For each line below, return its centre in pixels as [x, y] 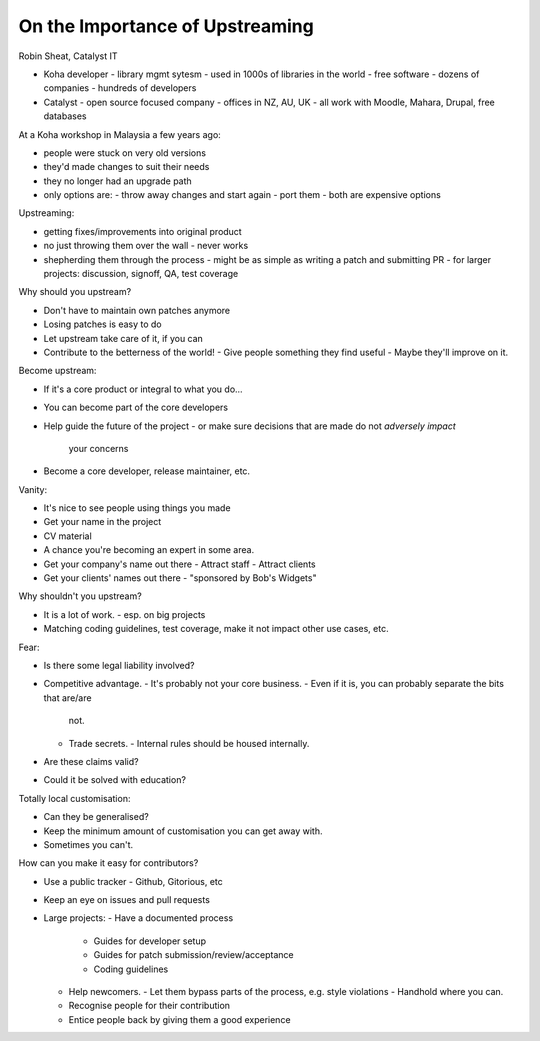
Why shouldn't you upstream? [80, 596]
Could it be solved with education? [115, 780]
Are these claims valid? [91, 761]
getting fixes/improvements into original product [142, 231]
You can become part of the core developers [136, 407]
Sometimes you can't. [88, 844]
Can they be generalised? [96, 817]
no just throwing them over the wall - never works [146, 246]
